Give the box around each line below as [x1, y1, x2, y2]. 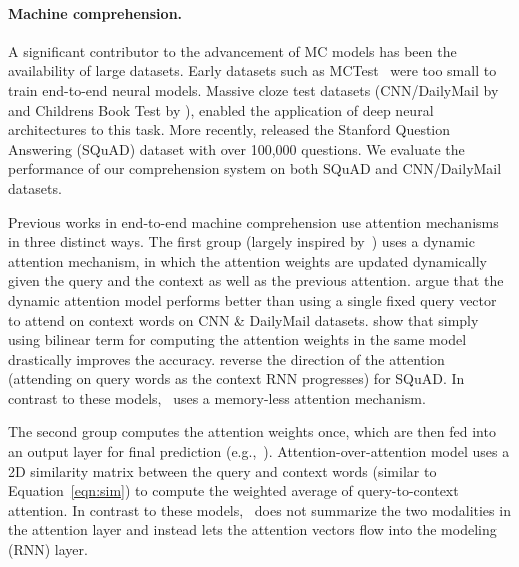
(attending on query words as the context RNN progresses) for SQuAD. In [8, 368, 465, 389]
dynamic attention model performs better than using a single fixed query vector [8, 289, 497, 310]
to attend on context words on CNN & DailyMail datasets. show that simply [8, 309, 479, 330]
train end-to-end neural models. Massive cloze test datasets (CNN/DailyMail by [8, 79, 499, 100]
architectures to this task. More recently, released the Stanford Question [8, 119, 451, 140]
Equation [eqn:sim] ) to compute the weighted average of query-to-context [8, 480, 459, 501]
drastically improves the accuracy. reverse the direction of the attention [8, 348, 445, 369]
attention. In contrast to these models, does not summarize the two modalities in [8, 499, 511, 520]
